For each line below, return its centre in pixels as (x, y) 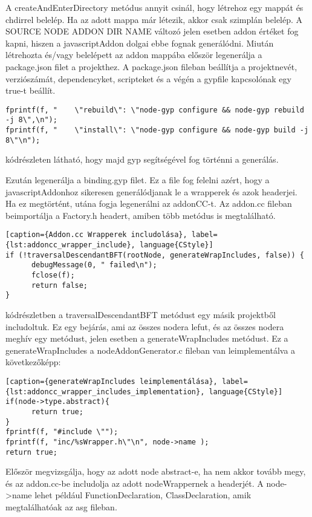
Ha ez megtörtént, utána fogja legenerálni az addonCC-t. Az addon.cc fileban (149, 203)
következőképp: (33, 362)
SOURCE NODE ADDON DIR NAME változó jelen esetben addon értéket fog (152, 31)
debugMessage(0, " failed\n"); (94, 265)
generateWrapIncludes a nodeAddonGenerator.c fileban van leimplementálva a (151, 350)
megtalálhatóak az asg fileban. (61, 506)
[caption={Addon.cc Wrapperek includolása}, (96, 235)
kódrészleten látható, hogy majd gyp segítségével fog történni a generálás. (142, 159)
